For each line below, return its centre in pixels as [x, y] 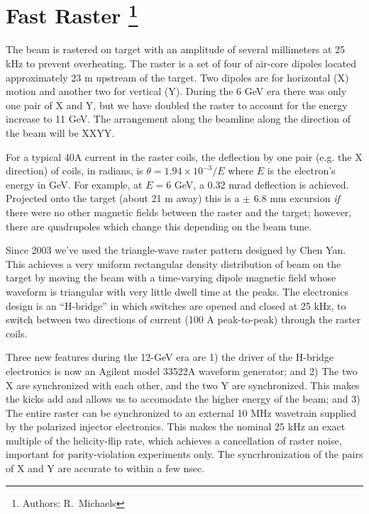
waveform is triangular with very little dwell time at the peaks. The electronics [177, 291]
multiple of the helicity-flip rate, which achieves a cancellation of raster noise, [174, 440]
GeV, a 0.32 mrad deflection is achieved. [261, 184]
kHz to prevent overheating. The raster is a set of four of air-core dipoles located [181, 63]
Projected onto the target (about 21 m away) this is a [123, 198]
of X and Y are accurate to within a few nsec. [105, 468]
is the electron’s [301, 171]
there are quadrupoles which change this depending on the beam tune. [159, 226]
